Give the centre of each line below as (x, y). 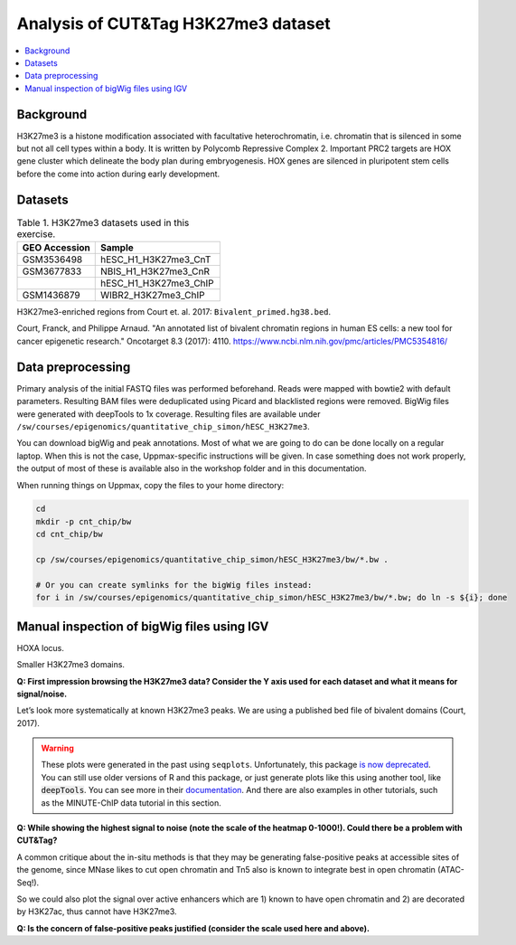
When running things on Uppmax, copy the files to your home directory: (150, 485)
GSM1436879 (51, 296)
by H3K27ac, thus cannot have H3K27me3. (97, 912)
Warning (57, 748)
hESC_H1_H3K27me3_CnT (156, 260)
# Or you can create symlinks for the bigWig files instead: (174, 585)
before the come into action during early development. (118, 174)
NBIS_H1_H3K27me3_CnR (155, 271)
